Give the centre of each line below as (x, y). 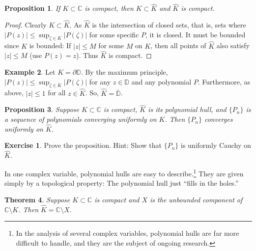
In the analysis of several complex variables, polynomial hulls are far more (128, 233)
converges (218, 119)
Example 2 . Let (30, 72)
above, (14, 93)
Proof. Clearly (26, 25)
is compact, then (109, 8)
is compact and (117, 199)
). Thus (87, 55)
